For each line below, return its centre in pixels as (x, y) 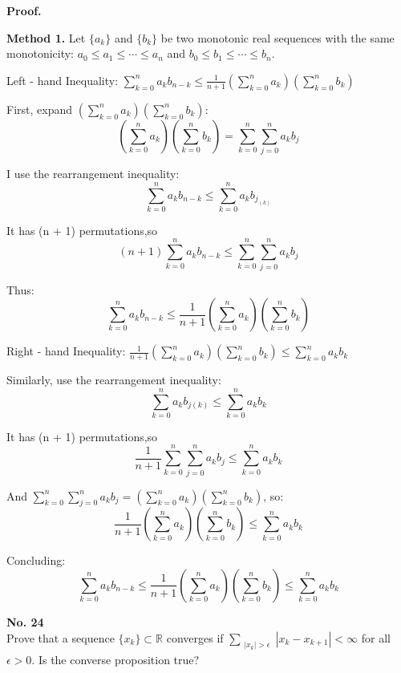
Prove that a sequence (61, 637)
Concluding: (36, 560)
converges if (195, 637)
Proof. (24, 10)
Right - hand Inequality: (66, 351)
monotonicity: (41, 53)
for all (376, 637)
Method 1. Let (46, 37)
